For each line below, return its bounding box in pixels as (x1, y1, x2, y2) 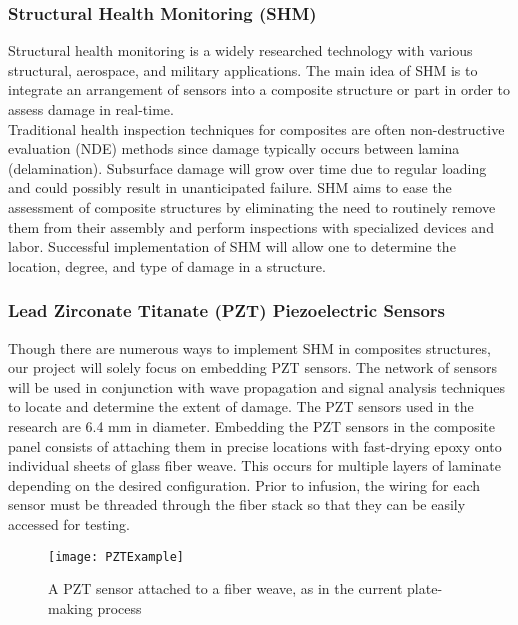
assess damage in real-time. (8, 99, 174, 119)
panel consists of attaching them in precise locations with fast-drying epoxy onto (8, 435, 502, 456)
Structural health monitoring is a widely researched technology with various (8, 40, 473, 61)
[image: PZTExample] (48, 549, 185, 564)
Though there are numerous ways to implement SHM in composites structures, (8, 337, 491, 358)
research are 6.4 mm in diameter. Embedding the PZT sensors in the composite (8, 415, 496, 436)
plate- (407, 578, 443, 599)
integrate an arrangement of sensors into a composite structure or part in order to (8, 79, 511, 100)
